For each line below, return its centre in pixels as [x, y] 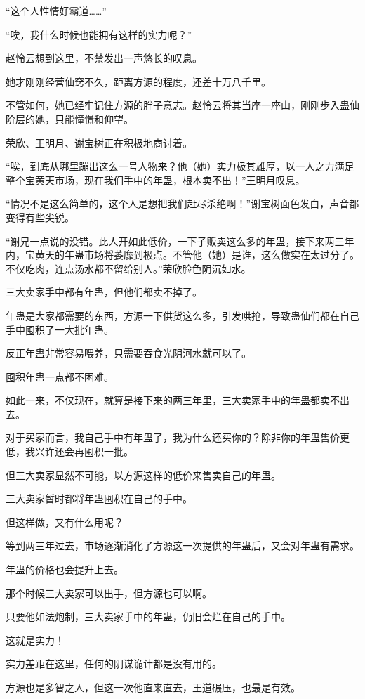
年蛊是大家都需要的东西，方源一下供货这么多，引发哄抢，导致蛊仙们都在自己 [182, 315]
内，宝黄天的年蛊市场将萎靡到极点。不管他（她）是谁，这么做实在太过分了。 [182, 255]
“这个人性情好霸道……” [56, 11]
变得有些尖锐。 [40, 217]
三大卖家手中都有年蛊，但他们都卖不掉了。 [104, 292]
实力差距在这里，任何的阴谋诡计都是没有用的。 [114, 664]
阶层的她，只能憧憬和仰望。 [69, 118]
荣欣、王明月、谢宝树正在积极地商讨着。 [99, 142]
